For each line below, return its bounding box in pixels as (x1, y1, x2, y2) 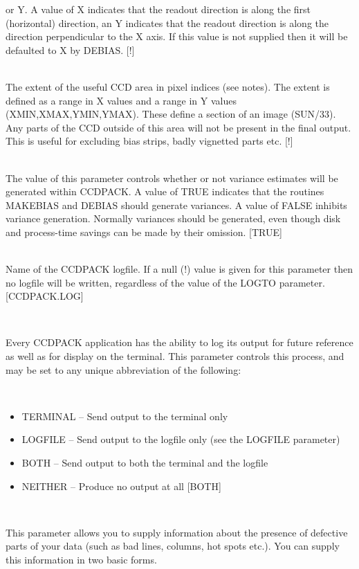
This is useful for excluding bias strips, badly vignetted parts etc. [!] (6, 134, 293, 148)
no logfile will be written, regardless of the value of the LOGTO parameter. (6, 275, 325, 289)
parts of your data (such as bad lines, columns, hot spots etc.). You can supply (6, 539, 340, 553)
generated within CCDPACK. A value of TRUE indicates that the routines (6, 184, 324, 199)
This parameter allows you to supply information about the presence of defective (6, 525, 348, 539)
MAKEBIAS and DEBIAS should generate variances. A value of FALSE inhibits (6, 197, 347, 212)
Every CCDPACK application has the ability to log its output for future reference (6, 335, 353, 350)
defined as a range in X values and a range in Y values (6, 93, 237, 107)
